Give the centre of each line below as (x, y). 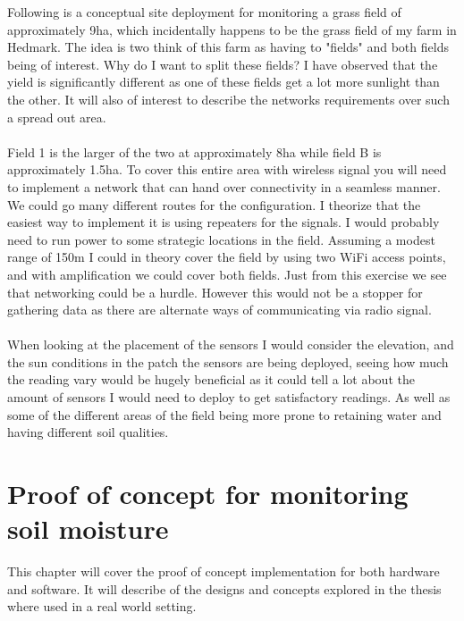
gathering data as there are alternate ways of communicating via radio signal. (219, 310)
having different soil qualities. (88, 432)
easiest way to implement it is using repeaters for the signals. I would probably (224, 222)
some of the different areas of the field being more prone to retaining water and (224, 414)
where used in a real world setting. (102, 606)
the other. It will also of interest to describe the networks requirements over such (228, 99)
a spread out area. (57, 117)
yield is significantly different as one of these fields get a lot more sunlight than (224, 82)
